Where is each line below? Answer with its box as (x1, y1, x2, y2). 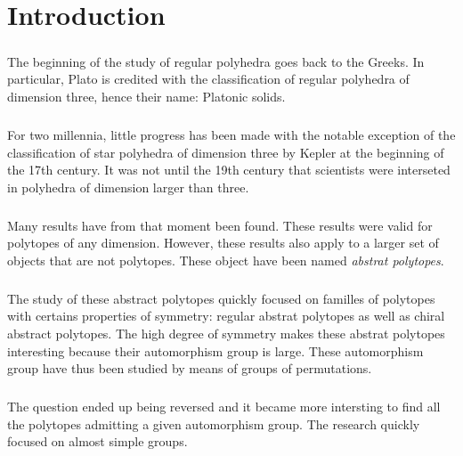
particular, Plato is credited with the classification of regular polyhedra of (7, 69, 410, 88)
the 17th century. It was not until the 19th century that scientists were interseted (7, 160, 451, 179)
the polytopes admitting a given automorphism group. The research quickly (7, 414, 420, 433)
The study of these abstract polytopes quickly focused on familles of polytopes (7, 289, 435, 307)
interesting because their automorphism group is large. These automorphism (7, 341, 424, 360)
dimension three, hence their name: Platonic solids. (7, 86, 286, 105)
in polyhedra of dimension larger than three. (7, 177, 249, 196)
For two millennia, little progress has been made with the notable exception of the (7, 125, 456, 143)
